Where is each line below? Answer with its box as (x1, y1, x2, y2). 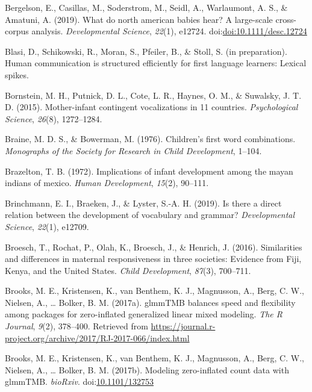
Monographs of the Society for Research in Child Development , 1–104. (5, 144, 262, 157)
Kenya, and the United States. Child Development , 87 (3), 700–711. (5, 264, 251, 276)
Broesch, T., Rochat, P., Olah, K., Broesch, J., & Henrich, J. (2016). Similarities (5, 240, 302, 253)
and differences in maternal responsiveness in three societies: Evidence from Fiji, (5, 252, 302, 265)
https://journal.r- (151, 320, 216, 332)
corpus (5, 25, 29, 37)
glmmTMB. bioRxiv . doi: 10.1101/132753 (5, 375, 154, 388)
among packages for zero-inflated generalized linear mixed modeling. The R (5, 308, 283, 320)
